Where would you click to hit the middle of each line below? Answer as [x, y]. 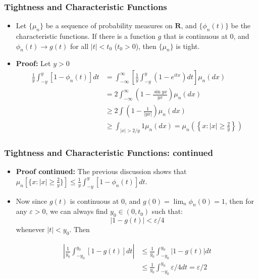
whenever [30, 229]
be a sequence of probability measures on [109, 25]
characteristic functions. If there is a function [86, 36]
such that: [167, 211]
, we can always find [77, 211]
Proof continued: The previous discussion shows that [101, 171]
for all [79, 46]
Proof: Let [33, 63]
